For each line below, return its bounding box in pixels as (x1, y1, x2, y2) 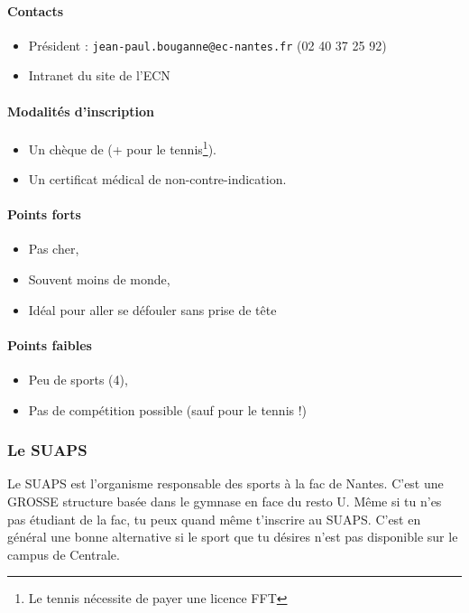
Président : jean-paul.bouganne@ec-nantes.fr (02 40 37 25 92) (28, 35, 387, 54)
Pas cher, (28, 239, 79, 258)
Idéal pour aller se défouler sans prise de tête (28, 300, 277, 319)
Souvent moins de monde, (28, 270, 170, 289)
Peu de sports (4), (28, 370, 128, 389)
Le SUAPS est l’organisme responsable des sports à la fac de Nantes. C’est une (7, 474, 444, 493)
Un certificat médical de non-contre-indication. (28, 170, 287, 189)
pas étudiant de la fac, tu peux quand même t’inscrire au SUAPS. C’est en (7, 509, 421, 528)
